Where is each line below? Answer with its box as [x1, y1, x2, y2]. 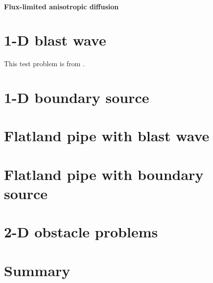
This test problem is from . [4, 58, 85, 69]
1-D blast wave [4, 30, 106, 50]
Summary [4, 260, 71, 280]
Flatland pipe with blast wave [4, 126, 210, 146]
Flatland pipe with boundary [4, 164, 204, 184]
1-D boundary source [4, 87, 149, 107]
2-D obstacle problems [4, 222, 158, 242]
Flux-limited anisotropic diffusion [4, 1, 119, 11]
